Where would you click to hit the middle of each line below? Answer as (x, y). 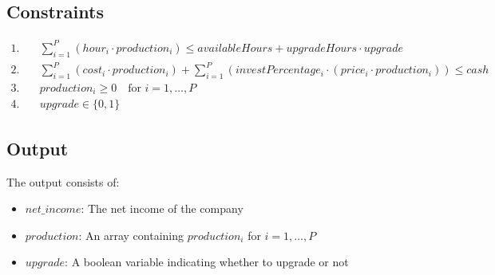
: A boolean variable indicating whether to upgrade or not (207, 262)
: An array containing (131, 235)
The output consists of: (63, 181)
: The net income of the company (162, 208)
